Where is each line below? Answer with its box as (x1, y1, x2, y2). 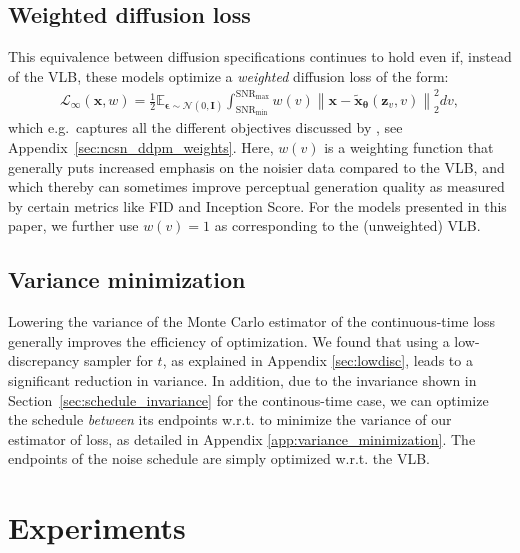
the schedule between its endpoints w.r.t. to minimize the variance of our (8, 409, 452, 430)
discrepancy (8, 350, 80, 371)
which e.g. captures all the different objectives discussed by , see (8, 117, 403, 138)
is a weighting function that (324, 137, 494, 158)
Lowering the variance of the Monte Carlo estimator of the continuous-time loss (8, 311, 496, 332)
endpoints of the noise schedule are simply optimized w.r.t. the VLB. (8, 448, 430, 469)
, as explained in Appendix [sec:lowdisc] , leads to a (162, 350, 473, 371)
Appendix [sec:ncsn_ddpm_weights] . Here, (8, 137, 274, 158)
